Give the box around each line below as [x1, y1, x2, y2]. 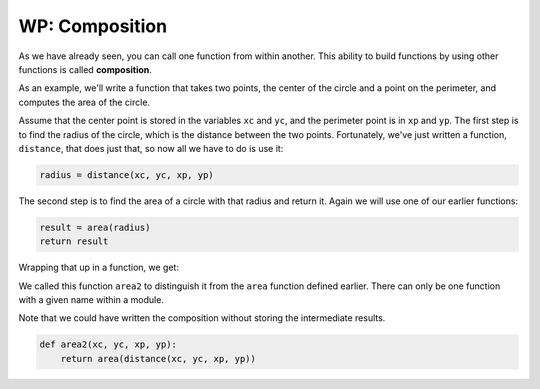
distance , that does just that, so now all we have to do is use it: [18, 142, 284, 154]
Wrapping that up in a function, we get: [18, 261, 180, 274]
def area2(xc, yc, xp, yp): [39, 339, 177, 350]
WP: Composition [18, 15, 168, 37]
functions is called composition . [18, 63, 152, 75]
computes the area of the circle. [18, 96, 150, 108]
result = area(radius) [39, 221, 151, 233]
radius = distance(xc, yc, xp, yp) [39, 169, 214, 180]
